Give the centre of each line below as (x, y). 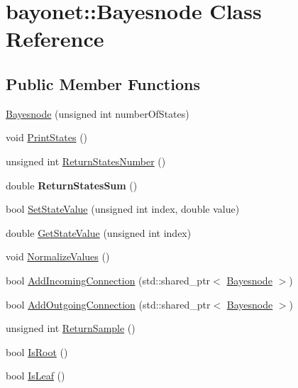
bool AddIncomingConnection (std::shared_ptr (108, 280)
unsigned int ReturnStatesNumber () (86, 161)
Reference (55, 39)
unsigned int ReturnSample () (71, 328)
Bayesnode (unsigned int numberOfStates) (98, 113)
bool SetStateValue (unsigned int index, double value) (123, 209)
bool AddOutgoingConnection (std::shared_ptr (108, 304)
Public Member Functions (103, 83)
